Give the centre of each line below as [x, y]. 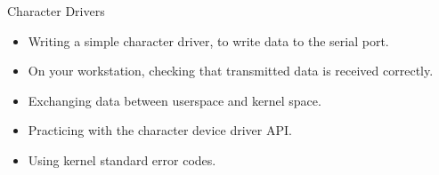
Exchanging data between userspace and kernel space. [175, 100]
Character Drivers [56, 11]
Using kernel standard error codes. [122, 159]
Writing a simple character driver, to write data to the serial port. [208, 40]
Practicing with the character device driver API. [160, 130]
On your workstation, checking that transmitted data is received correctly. [231, 71]
